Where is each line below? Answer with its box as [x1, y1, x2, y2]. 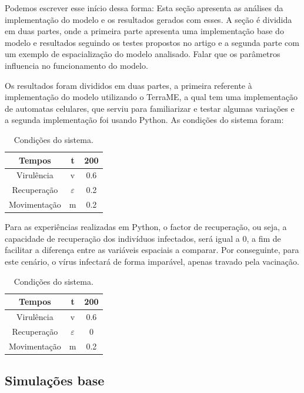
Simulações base [5, 371, 105, 389]
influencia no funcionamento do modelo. [5, 59, 148, 71]
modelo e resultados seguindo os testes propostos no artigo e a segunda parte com [5, 36, 299, 48]
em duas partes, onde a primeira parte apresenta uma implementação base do [5, 25, 284, 37]
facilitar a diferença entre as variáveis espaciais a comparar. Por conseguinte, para [5, 244, 299, 256]
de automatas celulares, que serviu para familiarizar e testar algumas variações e [5, 102, 295, 114]
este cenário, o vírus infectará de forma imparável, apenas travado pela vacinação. [5, 255, 299, 267]
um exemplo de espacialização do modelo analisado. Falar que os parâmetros [5, 48, 280, 60]
